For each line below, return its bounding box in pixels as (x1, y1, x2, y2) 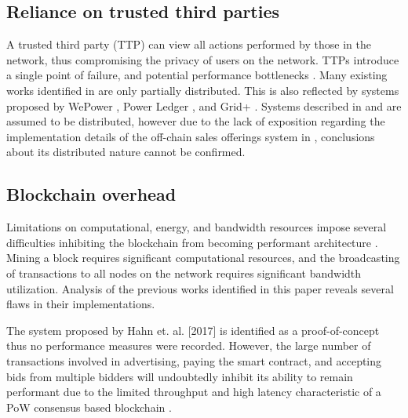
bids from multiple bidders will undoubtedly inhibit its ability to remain (6, 368, 353, 384)
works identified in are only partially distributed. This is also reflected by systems (6, 82, 399, 98)
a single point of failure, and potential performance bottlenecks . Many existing (6, 67, 388, 83)
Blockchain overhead (6, 182, 177, 206)
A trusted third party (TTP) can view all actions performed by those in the (6, 36, 371, 53)
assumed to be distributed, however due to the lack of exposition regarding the (6, 113, 385, 129)
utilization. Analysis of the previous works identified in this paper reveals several (6, 280, 394, 296)
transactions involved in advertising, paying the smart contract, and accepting (6, 352, 382, 369)
